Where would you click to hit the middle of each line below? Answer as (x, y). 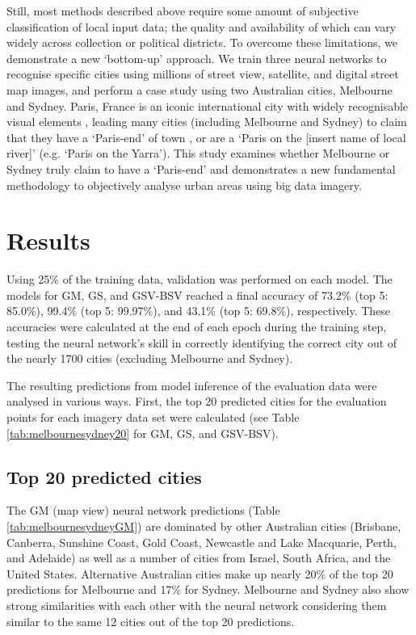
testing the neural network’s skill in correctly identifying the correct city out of (202, 342)
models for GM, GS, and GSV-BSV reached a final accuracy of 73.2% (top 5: (197, 294)
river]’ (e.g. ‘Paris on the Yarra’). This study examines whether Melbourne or (198, 153)
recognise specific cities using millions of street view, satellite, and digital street (203, 74)
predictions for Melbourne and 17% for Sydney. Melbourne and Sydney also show (208, 589)
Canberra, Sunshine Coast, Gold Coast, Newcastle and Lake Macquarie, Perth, (202, 542)
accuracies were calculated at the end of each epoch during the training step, (197, 327)
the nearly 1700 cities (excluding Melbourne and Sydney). (150, 358)
